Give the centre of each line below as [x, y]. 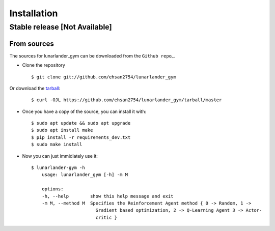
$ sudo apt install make [62, 130]
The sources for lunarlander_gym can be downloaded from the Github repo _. [92, 55]
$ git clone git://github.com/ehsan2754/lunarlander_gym [104, 77]
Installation [34, 13]
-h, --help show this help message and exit [107, 196]
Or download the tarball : [35, 88]
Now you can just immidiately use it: [60, 156]
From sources [32, 44]
